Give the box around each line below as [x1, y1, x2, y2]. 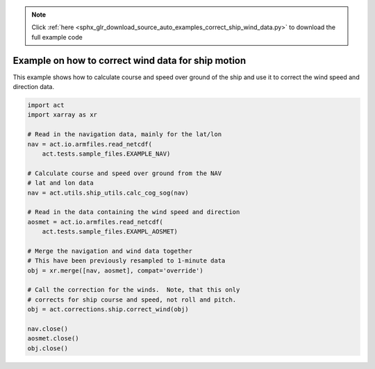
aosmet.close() [27, 334, 79, 343]
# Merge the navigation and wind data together [27, 247, 192, 255]
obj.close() [27, 344, 69, 352]
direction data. [12, 83, 55, 91]
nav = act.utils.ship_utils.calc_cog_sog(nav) [27, 188, 189, 197]
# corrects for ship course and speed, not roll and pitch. [27, 295, 237, 304]
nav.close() [27, 325, 69, 333]
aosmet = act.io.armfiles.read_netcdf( [27, 218, 163, 226]
